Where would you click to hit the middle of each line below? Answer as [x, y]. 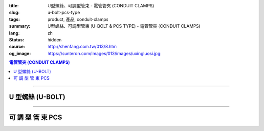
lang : [14, 33]
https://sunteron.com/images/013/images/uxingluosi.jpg [104, 53]
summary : [20, 26]
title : [14, 6]
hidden [55, 39]
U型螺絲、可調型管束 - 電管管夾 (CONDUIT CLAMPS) [101, 6]
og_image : [20, 53]
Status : [17, 39]
